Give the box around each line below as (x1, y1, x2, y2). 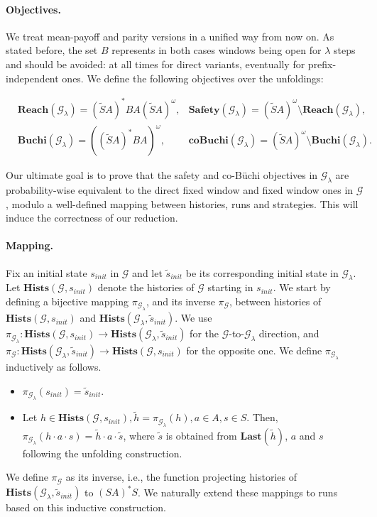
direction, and (258, 326, 319, 341)
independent (6, 70, 59, 85)
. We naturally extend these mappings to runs (138, 484, 338, 499)
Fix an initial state (6, 265, 87, 280)
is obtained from (165, 428, 237, 442)
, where (123, 428, 155, 442)
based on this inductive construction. (6, 500, 166, 515)
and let (132, 265, 163, 280)
